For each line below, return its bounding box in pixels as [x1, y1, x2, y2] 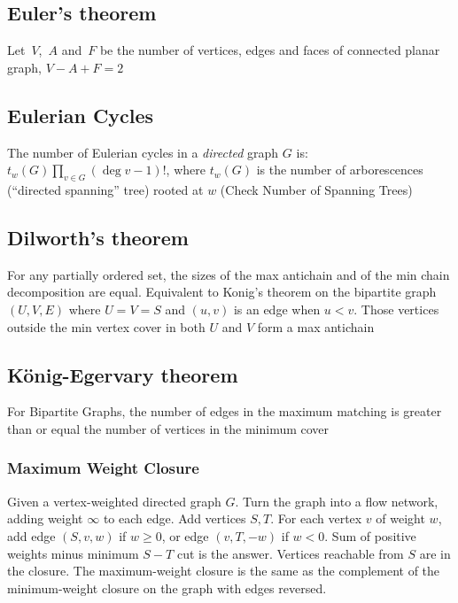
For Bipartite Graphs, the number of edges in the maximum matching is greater [7, 402, 442, 421]
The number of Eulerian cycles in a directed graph [7, 143, 279, 161]
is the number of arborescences [256, 160, 423, 179]
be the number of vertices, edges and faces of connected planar [99, 41, 440, 59]
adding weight [7, 509, 83, 528]
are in [419, 544, 451, 562]
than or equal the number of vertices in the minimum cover [7, 419, 330, 437]
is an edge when [233, 299, 321, 318]
